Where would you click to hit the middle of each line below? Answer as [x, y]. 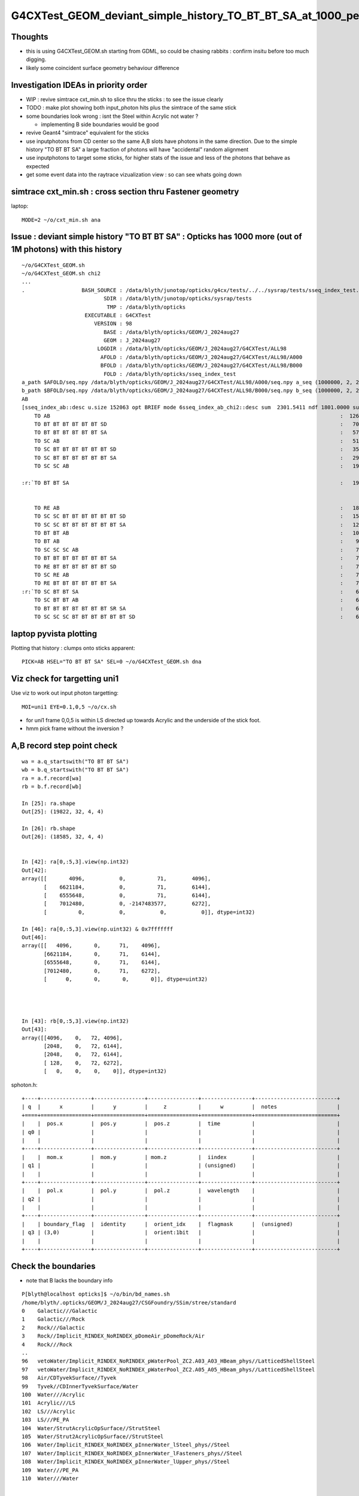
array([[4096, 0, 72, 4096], [72, 1038]
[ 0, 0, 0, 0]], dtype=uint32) [126, 979]
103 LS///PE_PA [45, 1420]
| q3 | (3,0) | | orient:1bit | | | [181, 1232]
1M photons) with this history [66, 249]
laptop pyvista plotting [54, 633]
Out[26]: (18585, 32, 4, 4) [63, 837]
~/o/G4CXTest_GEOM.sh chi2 [61, 273]
